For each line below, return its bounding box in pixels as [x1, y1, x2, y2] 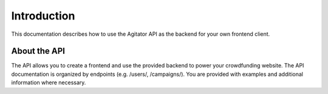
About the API [11, 46, 66, 56]
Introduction [11, 9, 75, 22]
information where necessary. [11, 79, 86, 86]
